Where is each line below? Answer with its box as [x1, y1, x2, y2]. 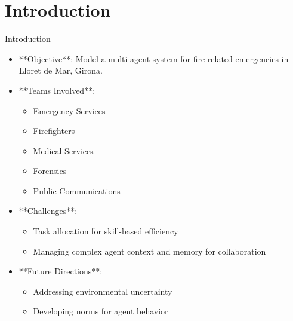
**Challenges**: [18, 204, 78, 217]
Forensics [33, 164, 67, 177]
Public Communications [33, 184, 121, 197]
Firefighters [33, 124, 75, 137]
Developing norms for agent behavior [33, 305, 168, 317]
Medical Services [33, 144, 94, 157]
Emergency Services [33, 104, 106, 117]
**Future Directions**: [18, 265, 103, 277]
